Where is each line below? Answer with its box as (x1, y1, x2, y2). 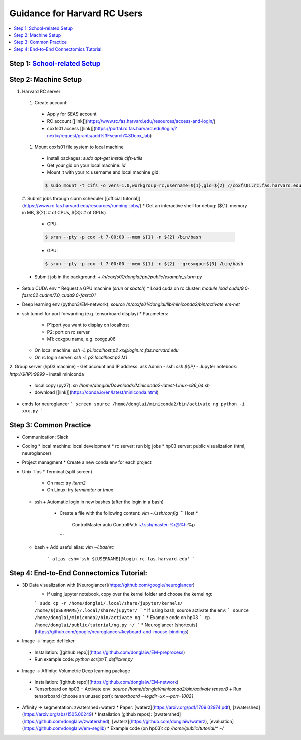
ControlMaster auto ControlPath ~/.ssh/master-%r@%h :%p (72, 521, 195, 527)
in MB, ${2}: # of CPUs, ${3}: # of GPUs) (22, 209, 106, 215)
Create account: (34, 100, 68, 106)
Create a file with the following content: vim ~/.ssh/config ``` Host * (59, 510, 198, 516)
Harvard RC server (22, 88, 61, 94)
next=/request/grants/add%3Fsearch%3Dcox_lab (47, 132, 150, 138)
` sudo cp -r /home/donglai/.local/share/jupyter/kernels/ (34, 600, 183, 606)
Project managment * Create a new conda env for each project (22, 459, 152, 465)
